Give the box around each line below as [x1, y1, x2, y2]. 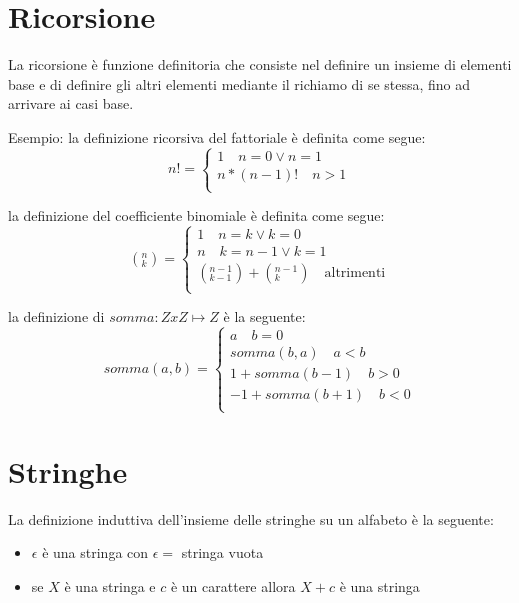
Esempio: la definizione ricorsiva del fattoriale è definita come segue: [8, 126, 426, 147]
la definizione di [8, 306, 105, 327]
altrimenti [324, 266, 386, 281]
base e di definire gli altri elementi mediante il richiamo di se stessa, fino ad [8, 73, 471, 94]
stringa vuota [181, 542, 264, 563]
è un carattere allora [170, 575, 296, 596]
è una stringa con [42, 542, 149, 563]
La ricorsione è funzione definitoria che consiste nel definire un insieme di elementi [8, 54, 512, 75]
